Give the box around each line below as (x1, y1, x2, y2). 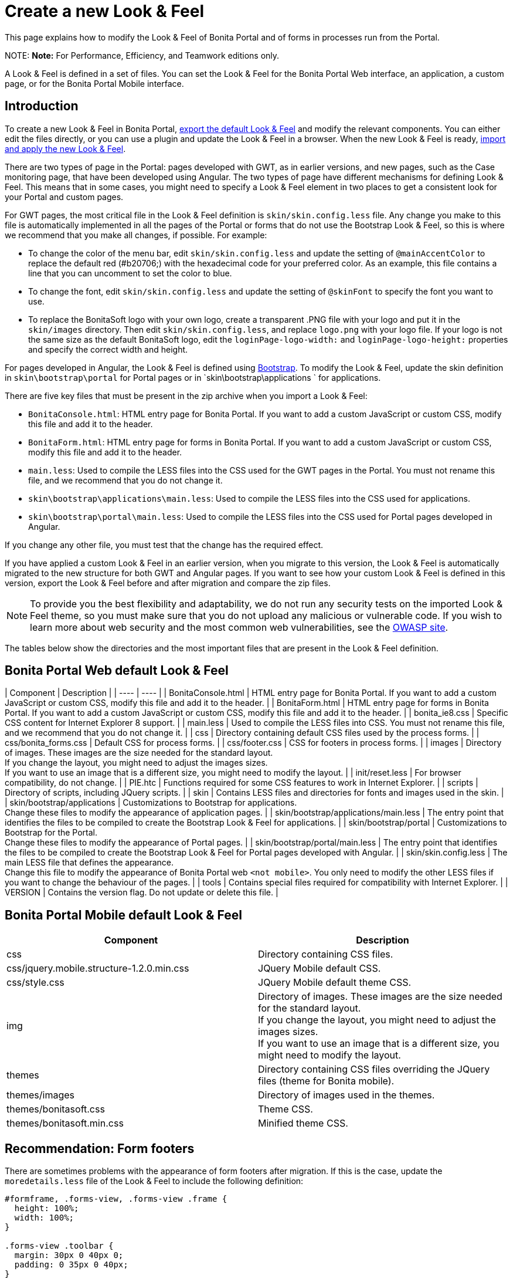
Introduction (5, 99, 79, 114)
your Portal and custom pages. (5, 191, 124, 202)
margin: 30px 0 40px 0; (14, 1250, 124, 1260)
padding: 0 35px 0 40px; (14, 1260, 128, 1270)
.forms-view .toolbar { (5, 1241, 114, 1251)
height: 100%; (14, 1203, 79, 1213)
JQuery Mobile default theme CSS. (258, 976, 412, 989)
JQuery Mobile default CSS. (258, 962, 381, 975)
